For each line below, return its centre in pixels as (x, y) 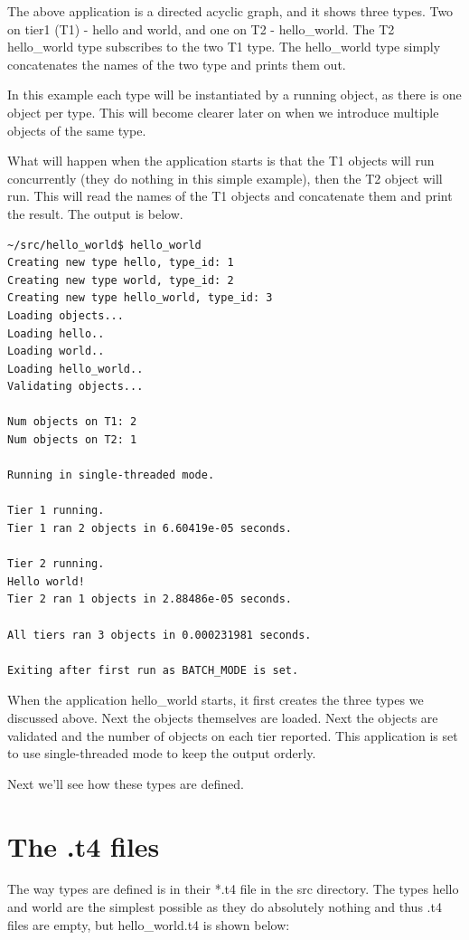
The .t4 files (84, 845)
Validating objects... (75, 387)
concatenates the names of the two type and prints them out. (177, 64)
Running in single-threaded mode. (111, 475)
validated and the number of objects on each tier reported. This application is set (233, 735)
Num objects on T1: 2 (72, 422)
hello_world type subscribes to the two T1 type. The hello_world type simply (224, 47)
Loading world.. (56, 351)
